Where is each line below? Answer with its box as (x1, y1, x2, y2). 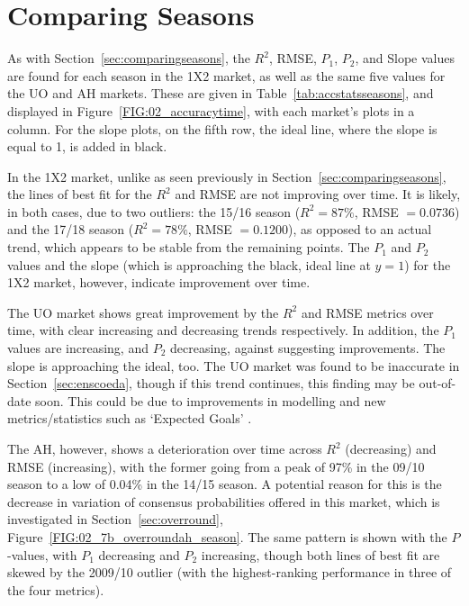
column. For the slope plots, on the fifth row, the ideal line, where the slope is (7, 119, 437, 138)
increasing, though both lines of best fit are (201, 545, 440, 564)
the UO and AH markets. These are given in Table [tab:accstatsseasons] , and (7, 84, 434, 103)
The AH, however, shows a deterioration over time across (7, 439, 322, 457)
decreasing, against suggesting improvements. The (169, 339, 446, 357)
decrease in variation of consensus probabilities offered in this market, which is (7, 492, 440, 511)
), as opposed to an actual (288, 220, 432, 239)
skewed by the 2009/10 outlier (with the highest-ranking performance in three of (7, 563, 452, 582)
